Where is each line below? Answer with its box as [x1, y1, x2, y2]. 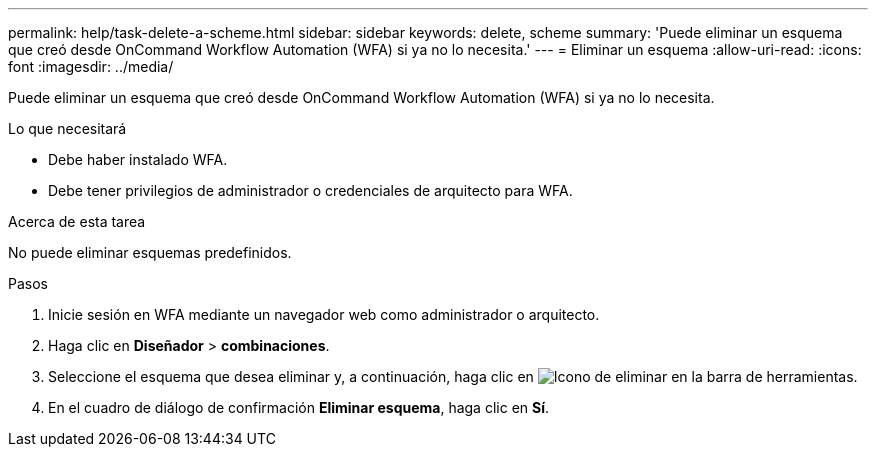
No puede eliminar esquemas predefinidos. [8, 244, 292, 261]
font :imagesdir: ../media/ [8, 58, 174, 75]
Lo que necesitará [8, 120, 127, 137]
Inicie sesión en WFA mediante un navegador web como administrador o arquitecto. [48, 306, 600, 323]
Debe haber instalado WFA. [48, 151, 228, 168]
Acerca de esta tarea [8, 213, 146, 230]
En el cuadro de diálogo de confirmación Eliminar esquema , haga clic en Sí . [48, 399, 550, 416]
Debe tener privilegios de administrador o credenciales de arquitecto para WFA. [48, 182, 573, 199]
